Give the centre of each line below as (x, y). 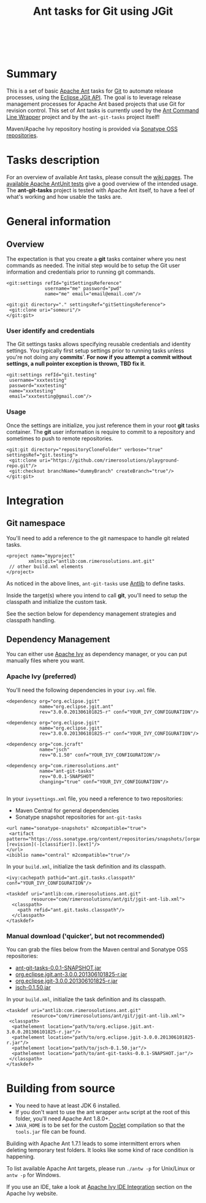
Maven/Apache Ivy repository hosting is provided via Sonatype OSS (92, 129)
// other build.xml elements (46, 567)
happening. (21, 1156)
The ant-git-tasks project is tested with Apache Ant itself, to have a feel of (101, 190)
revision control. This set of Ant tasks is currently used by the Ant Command (103, 110)
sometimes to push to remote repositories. (60, 438)
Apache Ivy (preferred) (41, 676)
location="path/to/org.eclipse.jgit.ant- (101, 1027)
